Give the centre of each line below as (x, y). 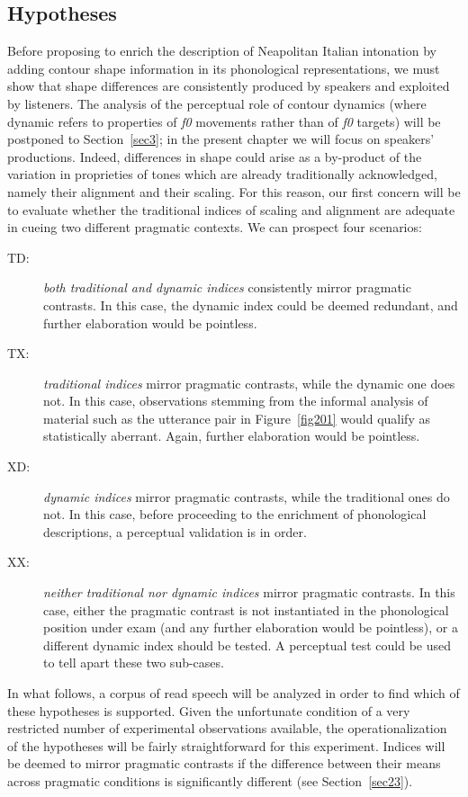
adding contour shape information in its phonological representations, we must (224, 68)
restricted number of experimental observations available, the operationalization (227, 728)
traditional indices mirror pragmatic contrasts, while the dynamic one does (249, 383)
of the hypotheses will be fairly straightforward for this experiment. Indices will (226, 745)
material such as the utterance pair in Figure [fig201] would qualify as (237, 418)
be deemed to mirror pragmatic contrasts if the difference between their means (224, 763)
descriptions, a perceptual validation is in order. (175, 531)
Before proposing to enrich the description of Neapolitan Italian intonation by (222, 51)
